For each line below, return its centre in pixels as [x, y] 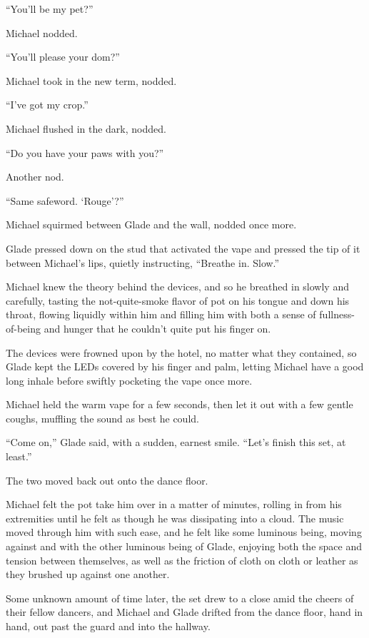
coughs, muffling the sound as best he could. [102, 418]
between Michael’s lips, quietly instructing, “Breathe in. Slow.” [143, 262]
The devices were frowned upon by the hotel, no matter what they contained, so [181, 352]
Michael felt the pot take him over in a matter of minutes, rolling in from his [174, 504]
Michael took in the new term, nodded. [91, 80]
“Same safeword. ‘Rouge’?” [65, 200]
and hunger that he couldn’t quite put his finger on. [157, 328]
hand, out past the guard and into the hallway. [108, 626]
